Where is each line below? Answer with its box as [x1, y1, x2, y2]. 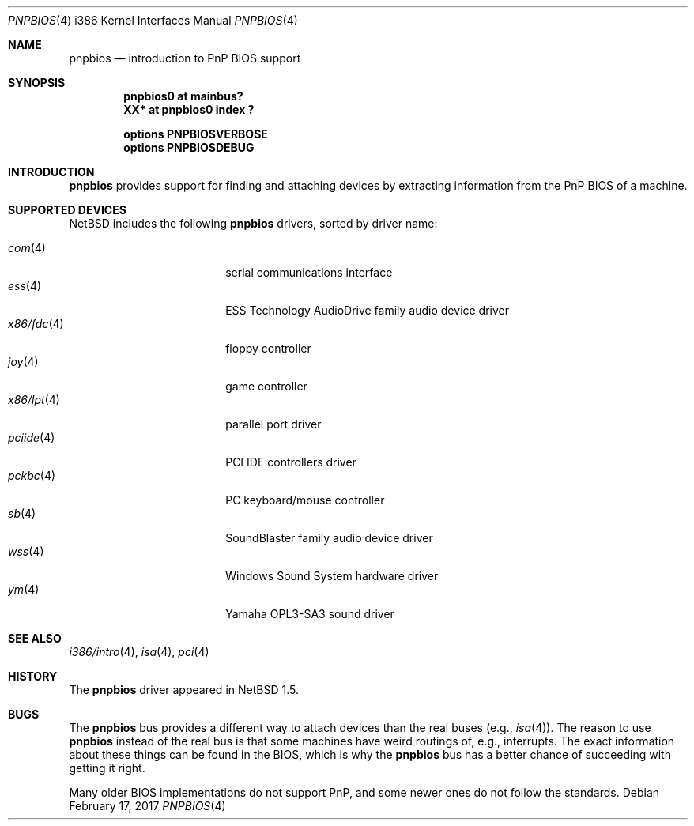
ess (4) [8, 279, 42, 292]
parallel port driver [225, 417, 322, 431]
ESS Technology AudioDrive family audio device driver [225, 304, 510, 317]
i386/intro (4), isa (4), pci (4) [69, 645, 209, 658]
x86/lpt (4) [8, 393, 60, 406]
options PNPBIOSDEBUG [123, 141, 255, 154]
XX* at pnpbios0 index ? [123, 103, 255, 116]
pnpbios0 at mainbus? [123, 89, 243, 103]
